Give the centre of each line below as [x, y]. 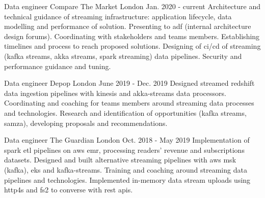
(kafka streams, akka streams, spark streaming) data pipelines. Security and [123, 56]
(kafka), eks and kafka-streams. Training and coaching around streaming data [126, 169]
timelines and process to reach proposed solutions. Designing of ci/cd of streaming [132, 46]
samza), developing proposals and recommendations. [86, 123]
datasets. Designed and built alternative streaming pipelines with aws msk [120, 160]
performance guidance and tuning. [58, 66]
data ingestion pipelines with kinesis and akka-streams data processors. [115, 93]
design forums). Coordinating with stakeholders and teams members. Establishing [132, 36]
